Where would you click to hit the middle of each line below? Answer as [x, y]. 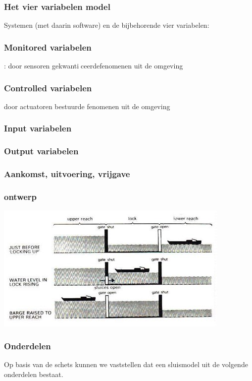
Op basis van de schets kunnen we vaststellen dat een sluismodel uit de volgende [126, 364]
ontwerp [21, 196]
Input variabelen [38, 128]
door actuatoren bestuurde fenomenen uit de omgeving [87, 106]
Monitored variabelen [48, 47]
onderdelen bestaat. [34, 374]
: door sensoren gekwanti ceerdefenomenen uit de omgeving [94, 66]
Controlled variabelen [48, 88]
